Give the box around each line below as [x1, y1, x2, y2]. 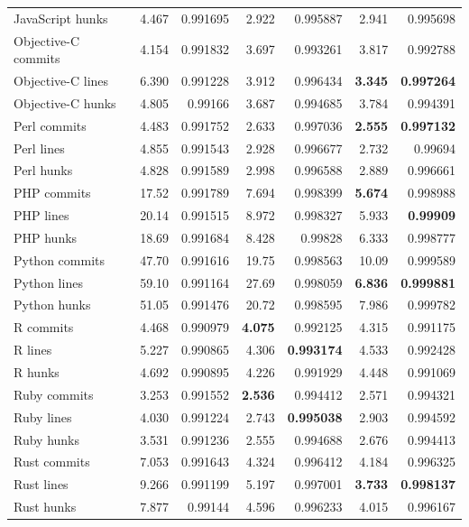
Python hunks [14, 295, 91, 314]
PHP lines [14, 206, 69, 225]
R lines [14, 340, 52, 359]
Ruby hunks [14, 430, 80, 448]
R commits [14, 318, 74, 337]
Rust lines [14, 475, 69, 494]
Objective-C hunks [14, 93, 116, 112]
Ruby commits [14, 384, 94, 403]
